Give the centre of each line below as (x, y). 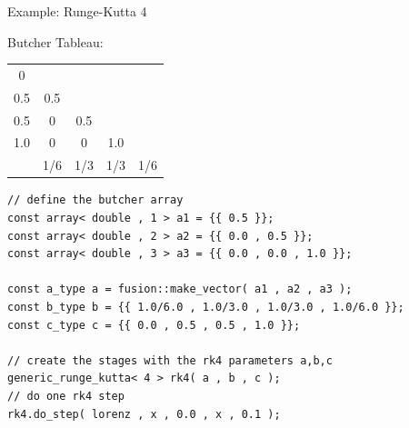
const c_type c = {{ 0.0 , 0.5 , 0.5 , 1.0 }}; (154, 325)
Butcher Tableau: (55, 41)
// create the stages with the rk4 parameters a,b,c (170, 360)
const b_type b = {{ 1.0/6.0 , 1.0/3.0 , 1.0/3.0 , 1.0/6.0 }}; (206, 307)
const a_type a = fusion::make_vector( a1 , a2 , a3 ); (180, 289)
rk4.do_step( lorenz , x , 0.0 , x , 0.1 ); (144, 414)
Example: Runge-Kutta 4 (77, 11)
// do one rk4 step (66, 396)
